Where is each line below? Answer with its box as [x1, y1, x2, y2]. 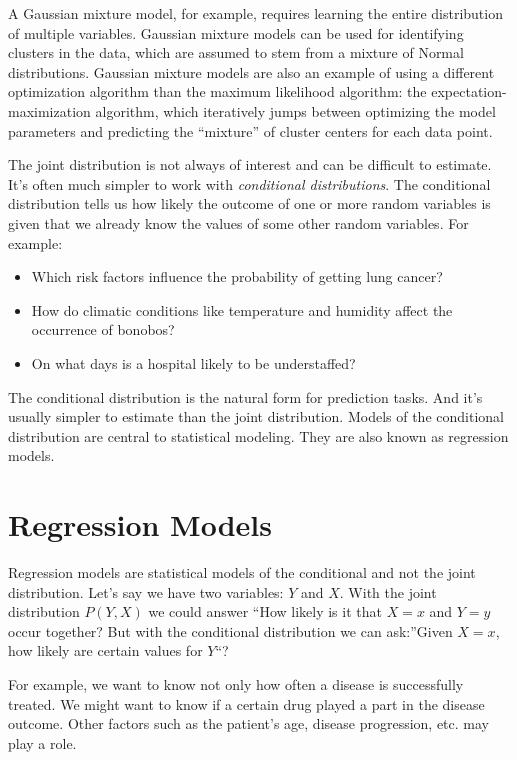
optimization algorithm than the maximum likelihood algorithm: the [8, 81, 427, 102]
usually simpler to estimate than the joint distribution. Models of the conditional [8, 406, 504, 427]
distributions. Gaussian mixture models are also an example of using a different [8, 61, 495, 82]
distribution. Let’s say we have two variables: [8, 581, 284, 602]
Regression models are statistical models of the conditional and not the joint [8, 562, 476, 582]
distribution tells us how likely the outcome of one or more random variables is [8, 193, 491, 214]
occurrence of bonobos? [31, 319, 175, 340]
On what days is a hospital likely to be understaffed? [31, 352, 356, 373]
